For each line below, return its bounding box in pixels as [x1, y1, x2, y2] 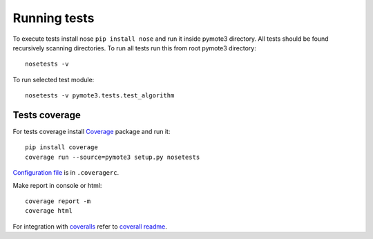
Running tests [12, 10, 95, 26]
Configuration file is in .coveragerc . [12, 169, 119, 177]
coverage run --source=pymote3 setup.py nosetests [25, 153, 200, 161]
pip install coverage [25, 144, 98, 151]
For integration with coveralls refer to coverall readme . [12, 222, 167, 231]
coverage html [25, 207, 73, 215]
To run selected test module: [12, 75, 95, 84]
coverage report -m [25, 197, 91, 205]
